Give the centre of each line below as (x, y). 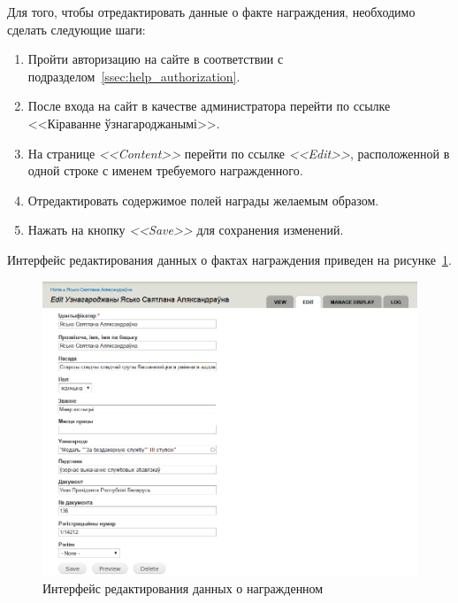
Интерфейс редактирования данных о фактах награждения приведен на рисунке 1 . (229, 259)
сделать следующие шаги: (76, 29)
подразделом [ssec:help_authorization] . (134, 76)
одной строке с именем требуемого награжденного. (165, 170)
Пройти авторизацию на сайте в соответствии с (156, 59)
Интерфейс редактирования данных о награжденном (183, 588)
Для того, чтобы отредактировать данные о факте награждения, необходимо (211, 12)
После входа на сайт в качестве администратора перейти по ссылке (209, 106)
